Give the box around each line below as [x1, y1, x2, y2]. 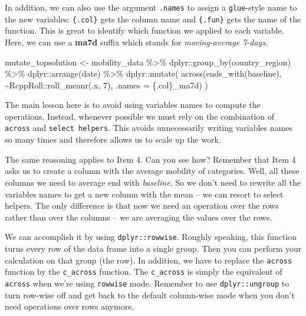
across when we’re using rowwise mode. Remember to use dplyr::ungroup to [5, 276, 289, 289]
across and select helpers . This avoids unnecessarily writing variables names [5, 121, 292, 134]
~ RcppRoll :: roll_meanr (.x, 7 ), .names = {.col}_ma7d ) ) [5, 78, 208, 91]
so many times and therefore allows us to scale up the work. [5, 133, 221, 146]
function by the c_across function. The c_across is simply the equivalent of [5, 265, 282, 278]
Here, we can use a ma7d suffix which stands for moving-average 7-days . [5, 35, 268, 48]
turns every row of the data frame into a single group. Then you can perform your [5, 242, 302, 254]
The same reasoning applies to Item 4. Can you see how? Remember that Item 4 [5, 153, 296, 165]
